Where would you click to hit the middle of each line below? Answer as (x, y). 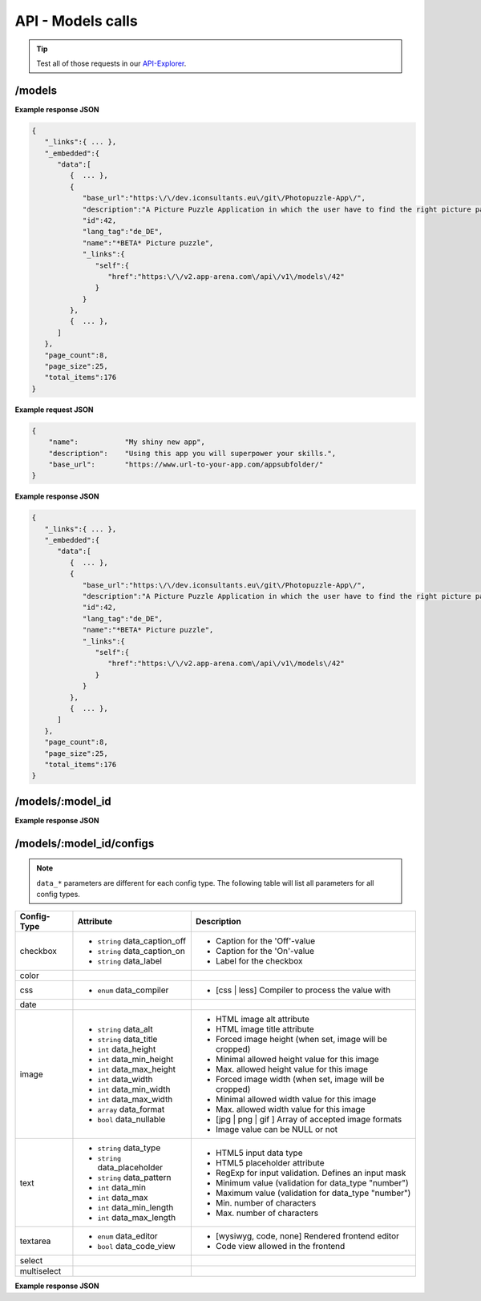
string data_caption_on (141, 952)
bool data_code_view (136, 1246)
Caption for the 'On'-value (265, 952)
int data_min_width (134, 1089)
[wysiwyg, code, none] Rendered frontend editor (307, 1236)
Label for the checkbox (259, 961)
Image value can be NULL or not (277, 1129)
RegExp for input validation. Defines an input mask (311, 1173)
